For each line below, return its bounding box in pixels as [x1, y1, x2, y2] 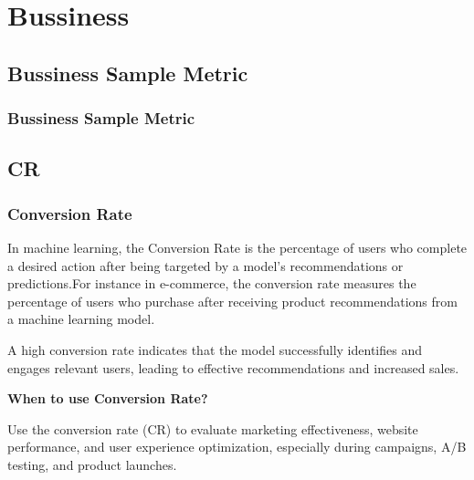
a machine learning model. [7, 309, 155, 329]
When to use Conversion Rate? [7, 389, 208, 408]
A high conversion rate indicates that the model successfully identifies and [7, 339, 422, 359]
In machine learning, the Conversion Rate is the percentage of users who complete [7, 238, 468, 256]
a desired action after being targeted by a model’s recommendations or [7, 256, 404, 275]
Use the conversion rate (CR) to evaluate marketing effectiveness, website [7, 419, 418, 438]
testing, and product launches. [7, 454, 177, 474]
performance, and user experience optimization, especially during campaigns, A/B [7, 437, 467, 456]
